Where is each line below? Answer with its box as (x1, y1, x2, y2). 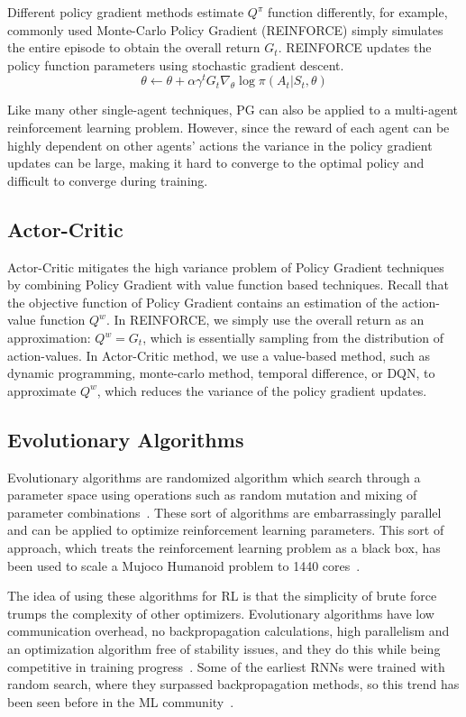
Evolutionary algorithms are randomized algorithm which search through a (7, 467, 421, 486)
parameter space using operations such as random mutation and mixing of (7, 485, 417, 504)
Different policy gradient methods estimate (7, 3, 244, 21)
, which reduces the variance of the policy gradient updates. (96, 381, 427, 400)
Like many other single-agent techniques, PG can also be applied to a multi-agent (7, 100, 459, 119)
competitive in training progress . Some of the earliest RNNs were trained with (7, 657, 445, 676)
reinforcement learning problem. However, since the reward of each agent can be (7, 118, 450, 137)
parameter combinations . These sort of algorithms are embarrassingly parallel (7, 502, 442, 521)
